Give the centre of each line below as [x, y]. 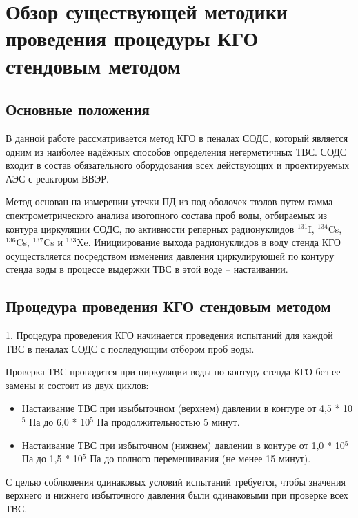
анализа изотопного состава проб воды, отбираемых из [212, 215]
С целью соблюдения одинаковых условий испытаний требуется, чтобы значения [176, 481]
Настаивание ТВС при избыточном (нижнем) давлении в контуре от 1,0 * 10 [183, 445]
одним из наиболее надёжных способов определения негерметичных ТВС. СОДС [176, 151]
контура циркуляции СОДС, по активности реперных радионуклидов [150, 228]
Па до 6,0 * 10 [60, 422]
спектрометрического [50, 215]
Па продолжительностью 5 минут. [168, 422]
